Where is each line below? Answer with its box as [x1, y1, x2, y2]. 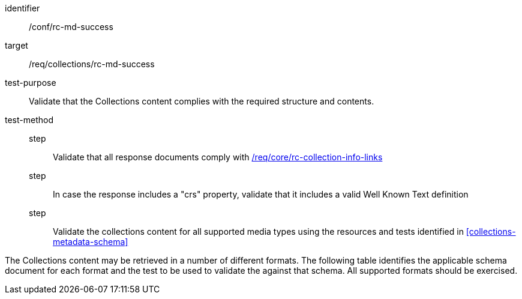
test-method [5, 115, 53, 125]
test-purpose [5, 77, 56, 88]
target [5, 40, 28, 50]
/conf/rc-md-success [29, 22, 113, 32]
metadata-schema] [53, 237, 128, 247]
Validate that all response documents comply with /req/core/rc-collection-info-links [53, 152, 383, 162]
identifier [5, 3, 40, 13]
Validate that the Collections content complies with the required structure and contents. [29, 96, 374, 106]
